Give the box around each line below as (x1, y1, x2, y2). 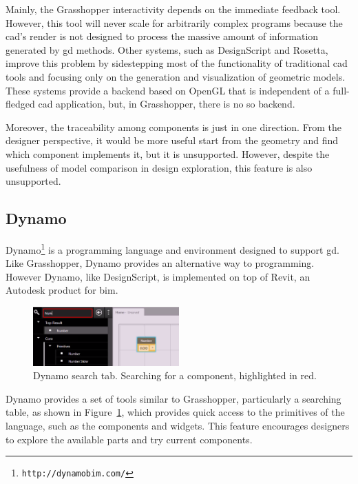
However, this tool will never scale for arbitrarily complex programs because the (6, 15, 343, 30)
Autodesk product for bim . (6, 283, 118, 297)
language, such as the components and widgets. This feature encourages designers (6, 418, 350, 432)
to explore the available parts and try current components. (6, 432, 253, 446)
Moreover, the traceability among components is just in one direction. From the (6, 119, 341, 134)
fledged (6, 97, 35, 111)
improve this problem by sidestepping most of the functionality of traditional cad (6, 56, 348, 70)
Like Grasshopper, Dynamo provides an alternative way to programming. (6, 256, 315, 270)
